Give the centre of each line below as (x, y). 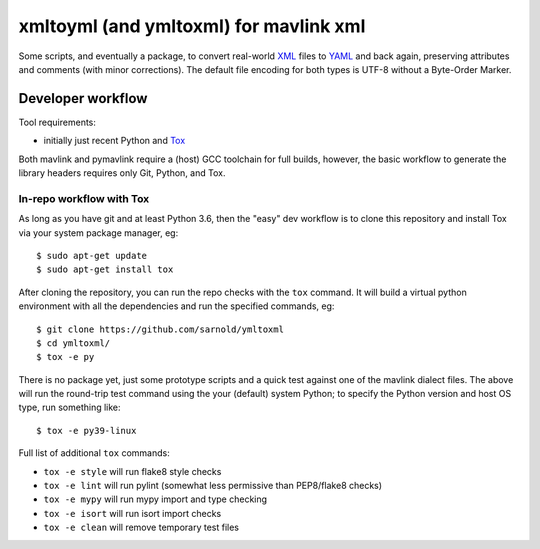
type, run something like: (69, 407)
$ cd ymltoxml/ (73, 343)
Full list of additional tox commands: (94, 453)
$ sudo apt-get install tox (105, 269)
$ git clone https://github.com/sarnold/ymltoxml (160, 329)
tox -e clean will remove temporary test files (141, 527)
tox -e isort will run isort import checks (132, 513)
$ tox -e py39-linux (86, 430)
